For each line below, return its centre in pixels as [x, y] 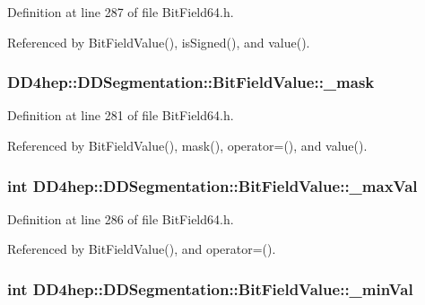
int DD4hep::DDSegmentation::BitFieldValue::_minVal [210, 288]
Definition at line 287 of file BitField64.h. [121, 12]
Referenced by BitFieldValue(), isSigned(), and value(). [159, 42]
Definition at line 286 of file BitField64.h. [121, 218]
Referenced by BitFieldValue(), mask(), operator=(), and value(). [187, 145]
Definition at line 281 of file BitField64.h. [121, 115]
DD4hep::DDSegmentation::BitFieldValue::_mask [191, 82]
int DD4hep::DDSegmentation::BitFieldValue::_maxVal [212, 185]
